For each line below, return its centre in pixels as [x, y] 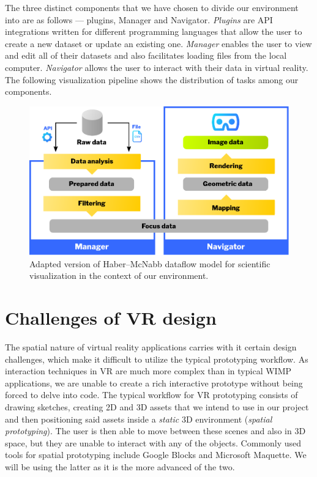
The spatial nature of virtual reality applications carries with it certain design [151, 346]
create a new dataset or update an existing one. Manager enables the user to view [158, 43]
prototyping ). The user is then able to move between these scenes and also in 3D [155, 431]
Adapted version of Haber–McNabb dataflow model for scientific [150, 263]
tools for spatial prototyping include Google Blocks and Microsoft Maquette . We [156, 455]
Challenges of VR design [111, 318]
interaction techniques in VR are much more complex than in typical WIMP [148, 371]
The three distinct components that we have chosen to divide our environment [152, 7]
